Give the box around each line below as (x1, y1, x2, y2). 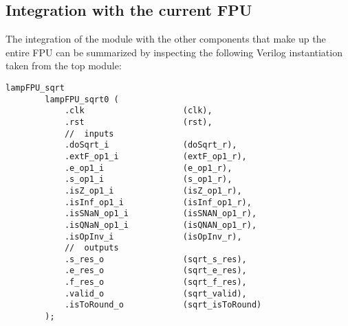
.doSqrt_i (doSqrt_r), (64, 140, 237, 150)
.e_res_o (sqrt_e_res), (64, 266, 247, 276)
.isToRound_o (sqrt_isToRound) (64, 300, 262, 310)
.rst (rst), (64, 117, 213, 127)
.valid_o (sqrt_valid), (64, 288, 247, 299)
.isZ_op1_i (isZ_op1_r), (64, 185, 242, 196)
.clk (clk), (64, 106, 213, 116)
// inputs (64, 128, 114, 139)
